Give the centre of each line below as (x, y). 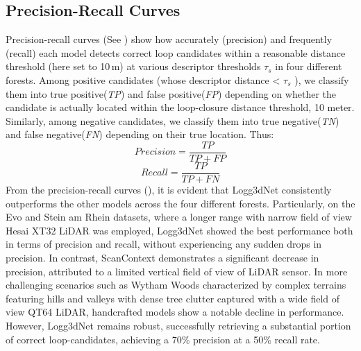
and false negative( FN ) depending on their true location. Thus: (140, 134)
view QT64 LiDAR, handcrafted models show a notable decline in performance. (175, 312)
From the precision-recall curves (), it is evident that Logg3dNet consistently (169, 190)
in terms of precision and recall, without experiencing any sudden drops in (164, 244)
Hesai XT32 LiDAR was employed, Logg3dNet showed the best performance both (179, 230)
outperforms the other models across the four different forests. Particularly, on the (180, 203)
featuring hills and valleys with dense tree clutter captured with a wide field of (173, 298)
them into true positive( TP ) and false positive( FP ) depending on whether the (171, 93)
